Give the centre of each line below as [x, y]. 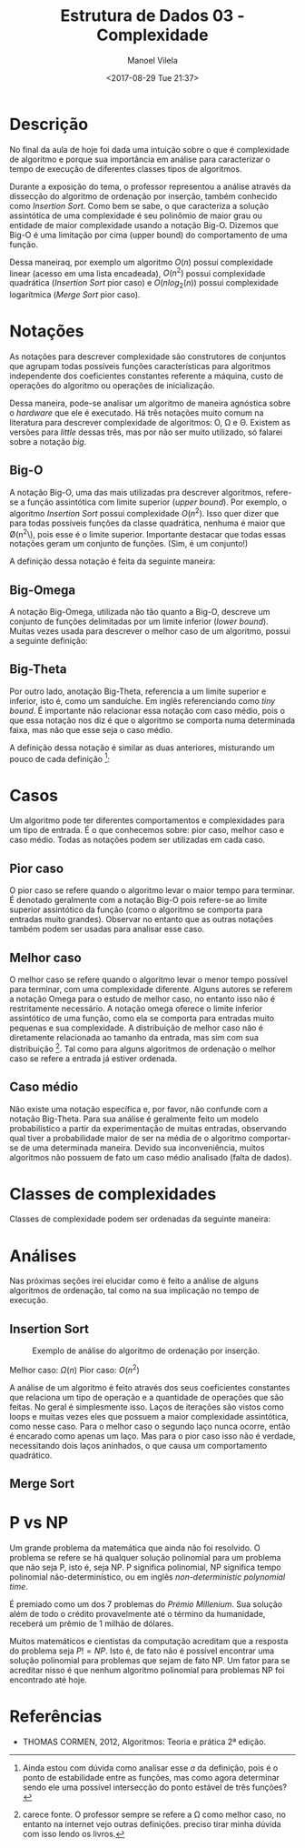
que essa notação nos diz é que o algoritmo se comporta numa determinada [152, 720]
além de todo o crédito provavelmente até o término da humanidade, [138, 1614]
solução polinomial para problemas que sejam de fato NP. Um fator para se [150, 1661]
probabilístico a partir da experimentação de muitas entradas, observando [148, 1128]
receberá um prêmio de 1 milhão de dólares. [92, 1623]
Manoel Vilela [152, 60]
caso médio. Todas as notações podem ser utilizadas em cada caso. [138, 840]
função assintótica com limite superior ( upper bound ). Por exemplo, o [157, 502]
